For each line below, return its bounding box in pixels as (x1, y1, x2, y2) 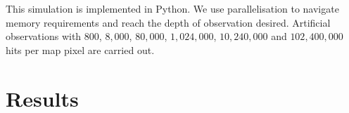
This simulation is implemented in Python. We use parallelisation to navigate (6, 1, 339, 15)
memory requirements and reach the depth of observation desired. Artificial (6, 15, 331, 29)
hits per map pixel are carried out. (6, 42, 155, 57)
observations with (6, 29, 82, 44)
